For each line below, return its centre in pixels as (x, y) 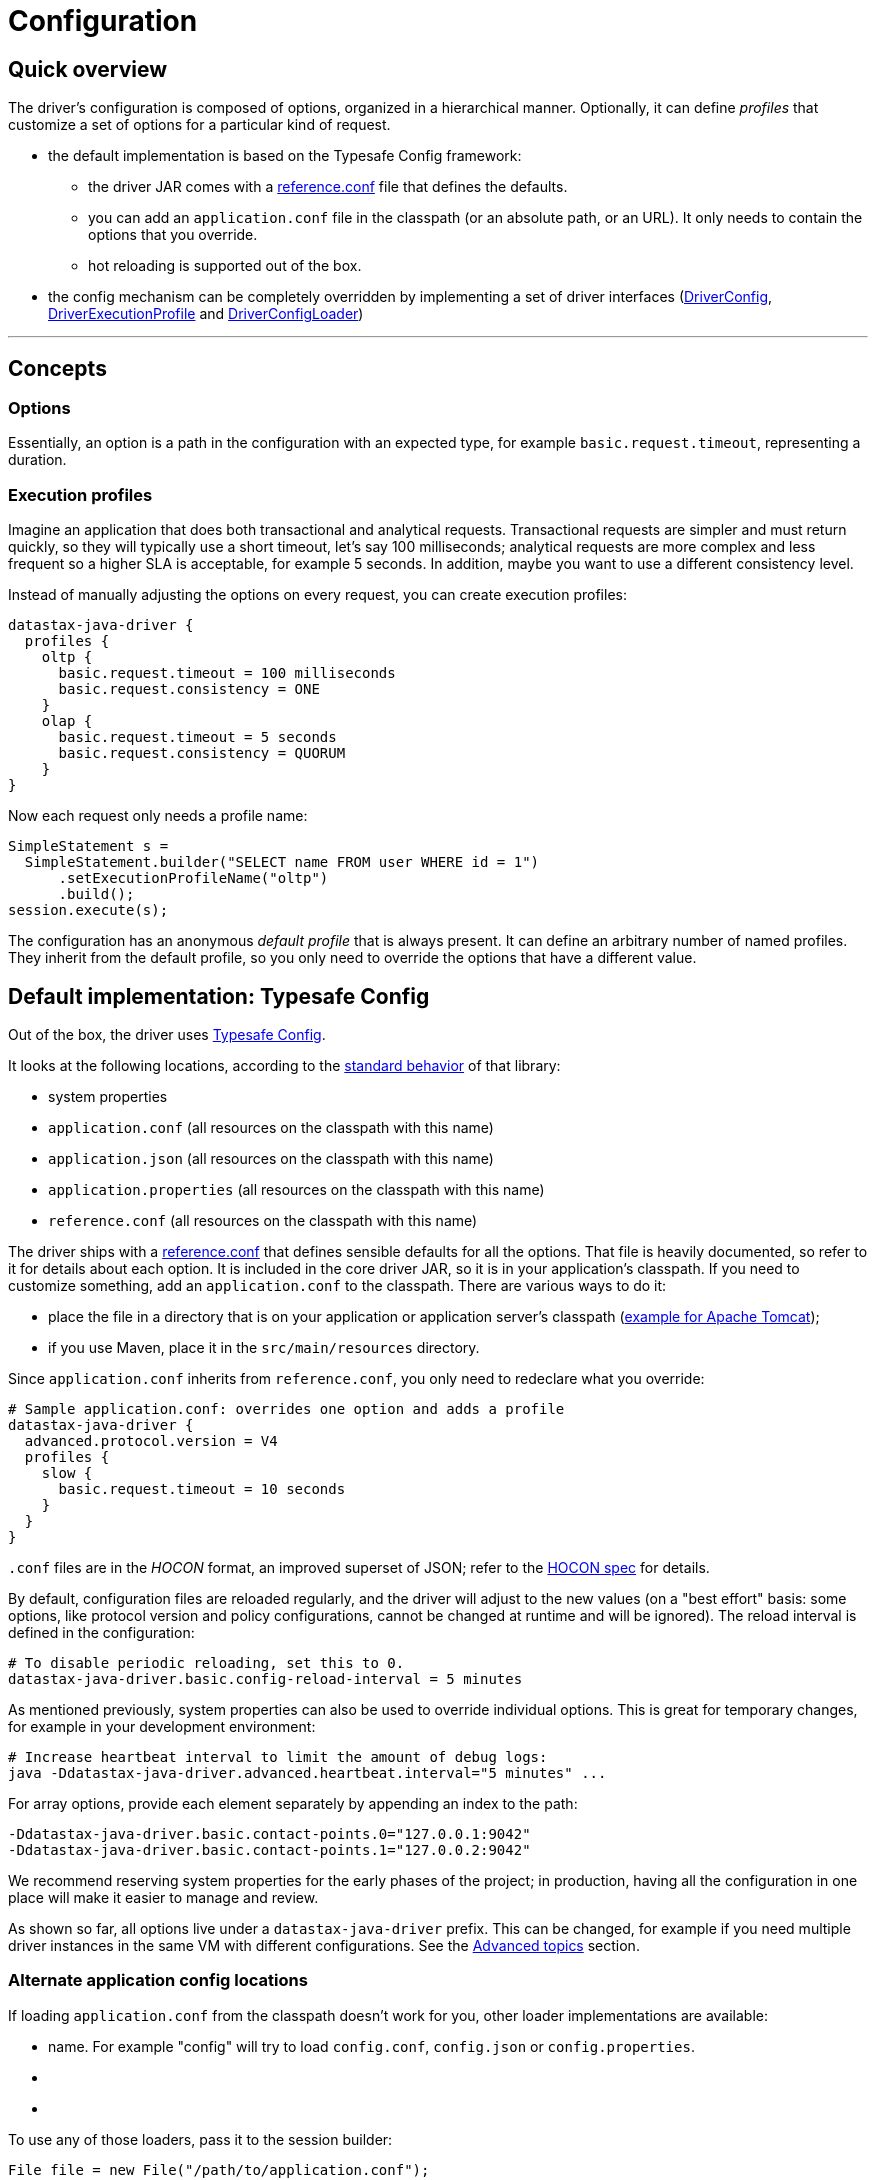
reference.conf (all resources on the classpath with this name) (263, 1220)
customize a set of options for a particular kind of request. (199, 125)
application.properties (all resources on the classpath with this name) (296, 1189)
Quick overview (88, 69)
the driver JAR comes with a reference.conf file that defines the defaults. (328, 187)
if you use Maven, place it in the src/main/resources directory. (264, 1347)
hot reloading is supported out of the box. (225, 266)
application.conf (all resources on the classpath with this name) (271, 1127)
